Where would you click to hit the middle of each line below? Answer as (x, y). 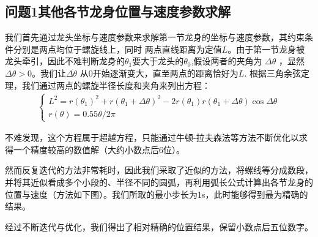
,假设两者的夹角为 (227, 61)
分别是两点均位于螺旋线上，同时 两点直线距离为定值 (117, 49)
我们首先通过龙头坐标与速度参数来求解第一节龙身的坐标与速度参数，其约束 (155, 37)
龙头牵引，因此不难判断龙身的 (65, 61)
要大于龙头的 (158, 61)
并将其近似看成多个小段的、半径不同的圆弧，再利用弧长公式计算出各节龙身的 (159, 182)
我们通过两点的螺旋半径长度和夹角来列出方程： (116, 85)
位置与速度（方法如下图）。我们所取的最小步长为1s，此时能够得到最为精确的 (157, 194)
